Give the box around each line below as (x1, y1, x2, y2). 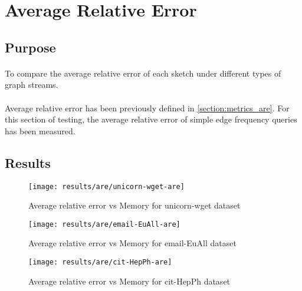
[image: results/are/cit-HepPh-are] (28, 258, 172, 267)
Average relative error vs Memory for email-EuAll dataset (28, 237, 237, 249)
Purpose (5, 38, 56, 56)
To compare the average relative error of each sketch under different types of (5, 67, 281, 79)
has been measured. (5, 124, 75, 137)
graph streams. (5, 78, 58, 91)
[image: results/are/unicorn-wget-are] (28, 182, 185, 191)
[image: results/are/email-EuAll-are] (28, 220, 180, 229)
